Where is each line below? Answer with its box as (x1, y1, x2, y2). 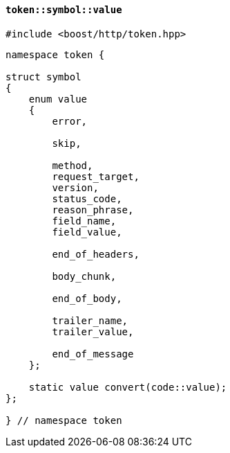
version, (52, 181, 99, 193)
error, (52, 115, 88, 127)
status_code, (52, 193, 122, 204)
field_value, (52, 226, 122, 238)
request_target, (52, 170, 140, 182)
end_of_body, (52, 292, 122, 304)
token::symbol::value (6, 4, 122, 15)
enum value (28, 93, 88, 105)
